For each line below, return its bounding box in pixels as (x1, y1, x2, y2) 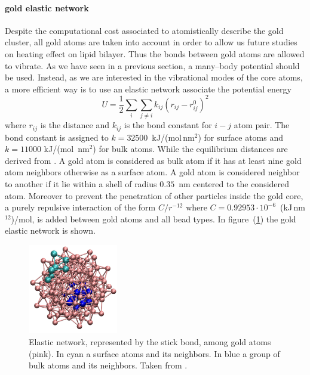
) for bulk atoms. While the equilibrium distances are (93, 142, 288, 155)
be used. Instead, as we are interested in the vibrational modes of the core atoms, (5, 71, 303, 83)
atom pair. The (234, 119, 290, 131)
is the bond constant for (124, 119, 212, 131)
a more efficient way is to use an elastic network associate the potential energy (5, 82, 291, 95)
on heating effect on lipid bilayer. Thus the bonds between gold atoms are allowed (5, 47, 305, 60)
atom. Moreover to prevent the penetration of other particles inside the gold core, (5, 189, 303, 202)
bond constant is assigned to (5, 131, 109, 143)
